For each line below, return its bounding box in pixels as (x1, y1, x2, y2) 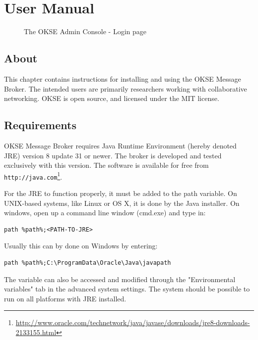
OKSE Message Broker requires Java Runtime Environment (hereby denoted (4, 140, 237, 150)
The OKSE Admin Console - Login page (24, 26, 147, 37)
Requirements (4, 117, 76, 133)
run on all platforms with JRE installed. (4, 293, 127, 303)
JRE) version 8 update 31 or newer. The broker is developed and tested (4, 150, 222, 160)
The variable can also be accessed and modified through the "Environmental (4, 274, 236, 284)
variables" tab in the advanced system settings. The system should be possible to (4, 284, 250, 294)
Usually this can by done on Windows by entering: (4, 241, 158, 251)
